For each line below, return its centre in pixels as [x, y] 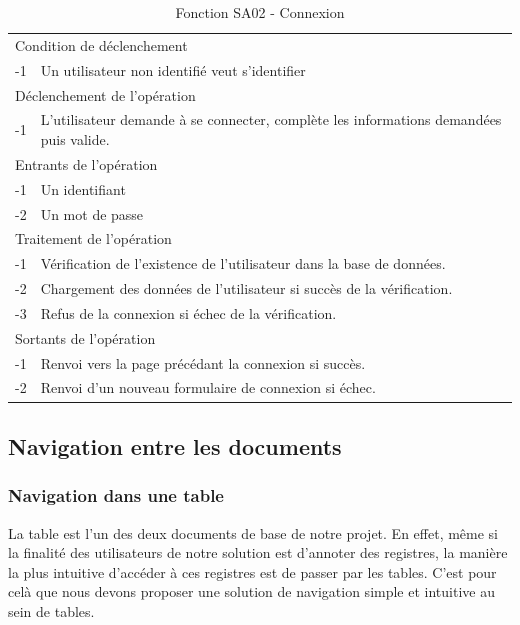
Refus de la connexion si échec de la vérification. [188, 312]
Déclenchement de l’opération [105, 94]
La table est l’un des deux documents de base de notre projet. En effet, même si [253, 532]
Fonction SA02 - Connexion [260, 12]
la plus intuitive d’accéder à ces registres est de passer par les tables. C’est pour [252, 571]
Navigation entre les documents [175, 445]
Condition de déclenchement [101, 44]
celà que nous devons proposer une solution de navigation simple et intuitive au [251, 591]
